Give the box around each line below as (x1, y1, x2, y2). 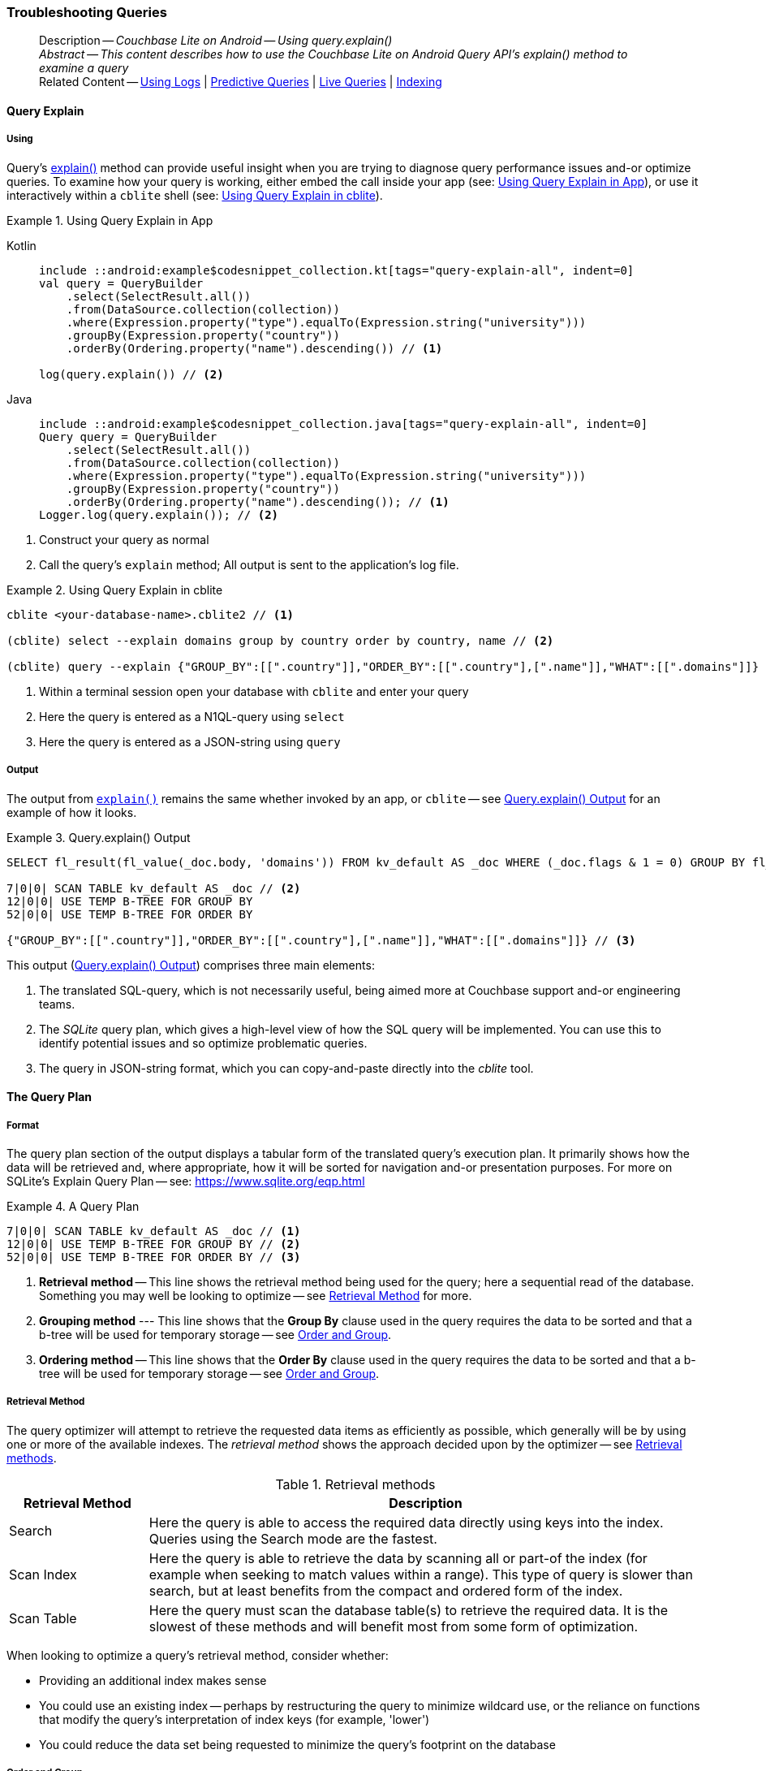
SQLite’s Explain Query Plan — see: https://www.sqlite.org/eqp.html (6, 1173, 365, 1188)
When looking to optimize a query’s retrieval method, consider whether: (6, 1648, 389, 1662)
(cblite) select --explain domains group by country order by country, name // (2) (6, 633, 554, 647)
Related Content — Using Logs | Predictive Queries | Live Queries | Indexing (39, 75, 442, 89)
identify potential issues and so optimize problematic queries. (39, 1035, 368, 1050)
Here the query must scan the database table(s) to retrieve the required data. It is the (148, 1601, 669, 1618)
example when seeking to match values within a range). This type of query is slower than (148, 1566, 693, 1583)
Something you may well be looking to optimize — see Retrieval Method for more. (39, 1288, 472, 1302)
